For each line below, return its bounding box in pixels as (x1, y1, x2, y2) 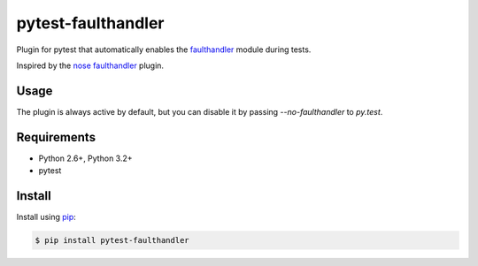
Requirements (16, 129, 96, 145)
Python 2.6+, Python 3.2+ (38, 153, 133, 163)
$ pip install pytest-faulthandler (35, 235, 189, 246)
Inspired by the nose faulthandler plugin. (16, 60, 164, 71)
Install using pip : (16, 212, 77, 223)
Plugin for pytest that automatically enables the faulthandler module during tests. (16, 44, 312, 55)
